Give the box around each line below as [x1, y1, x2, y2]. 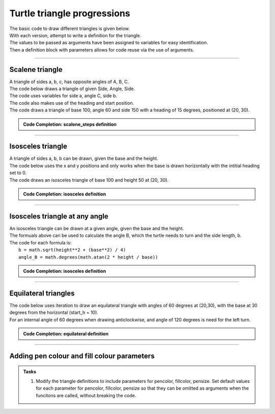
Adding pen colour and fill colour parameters [9, 351, 155, 360]
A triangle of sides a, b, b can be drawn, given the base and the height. [9, 155, 158, 161]
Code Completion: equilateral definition [23, 330, 109, 337]
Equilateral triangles [9, 289, 75, 297]
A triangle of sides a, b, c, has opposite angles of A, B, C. [9, 78, 129, 85]
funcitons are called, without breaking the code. [36, 392, 136, 398]
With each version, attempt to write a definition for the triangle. [9, 32, 142, 38]
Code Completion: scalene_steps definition [23, 121, 117, 127]
